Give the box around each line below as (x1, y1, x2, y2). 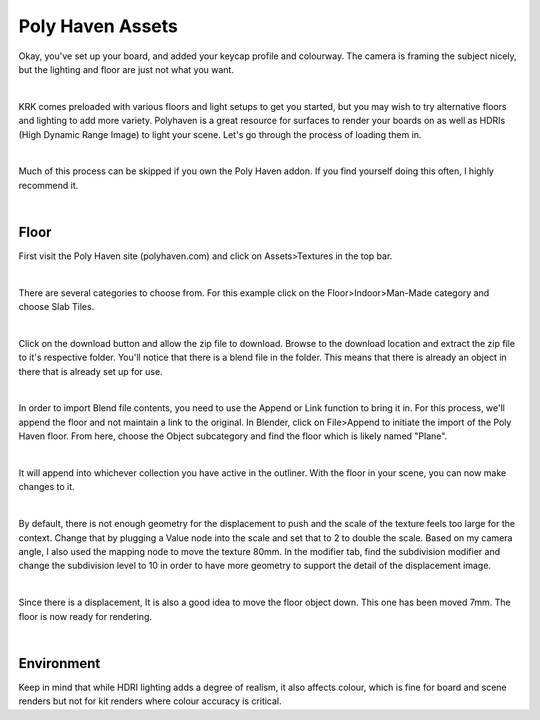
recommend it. (18, 179, 79, 191)
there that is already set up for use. (18, 365, 164, 377)
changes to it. (18, 481, 75, 493)
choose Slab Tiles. (18, 301, 95, 313)
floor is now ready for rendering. (18, 610, 153, 622)
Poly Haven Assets (18, 15, 179, 37)
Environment (18, 655, 101, 672)
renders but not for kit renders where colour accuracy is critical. (18, 695, 282, 707)
